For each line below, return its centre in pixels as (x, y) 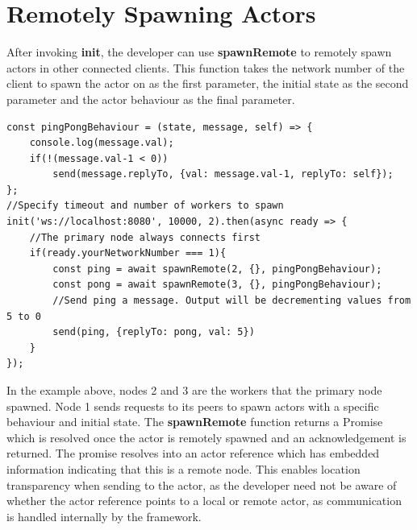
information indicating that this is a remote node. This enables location (183, 468)
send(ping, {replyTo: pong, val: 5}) (154, 332)
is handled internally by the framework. (104, 516)
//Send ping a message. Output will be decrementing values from (232, 301)
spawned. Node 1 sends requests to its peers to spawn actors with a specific (193, 406)
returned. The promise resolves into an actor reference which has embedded (193, 453)
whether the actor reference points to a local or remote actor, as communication (204, 501)
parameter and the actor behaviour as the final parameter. (151, 99)
